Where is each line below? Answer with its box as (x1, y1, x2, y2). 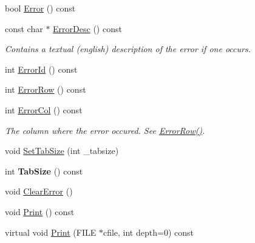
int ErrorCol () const (5, 103, 83, 116)
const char (5, 22, 43, 35)
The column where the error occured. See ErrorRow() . (5, 124, 205, 136)
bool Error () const (5, 2, 76, 14)
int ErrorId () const (5, 62, 78, 75)
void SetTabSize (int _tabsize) (5, 144, 119, 157)
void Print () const (5, 205, 75, 218)
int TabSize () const (5, 164, 83, 177)
